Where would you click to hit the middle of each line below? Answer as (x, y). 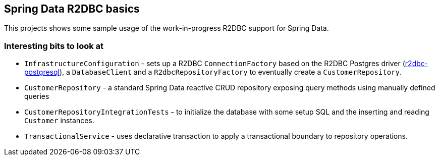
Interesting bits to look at (54, 46)
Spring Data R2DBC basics (72, 9)
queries (37, 96)
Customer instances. (59, 121)
